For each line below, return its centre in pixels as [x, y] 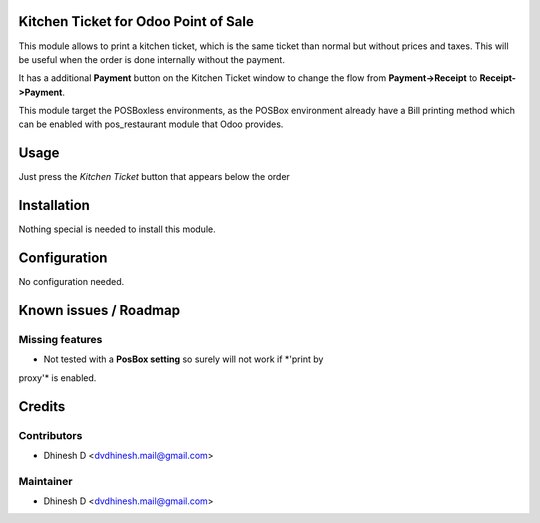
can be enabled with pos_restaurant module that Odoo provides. [151, 124]
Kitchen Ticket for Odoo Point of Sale [136, 21]
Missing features [60, 339]
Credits [42, 406]
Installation [54, 205]
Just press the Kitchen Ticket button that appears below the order [154, 177]
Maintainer [45, 481]
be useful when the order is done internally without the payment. [151, 59]
